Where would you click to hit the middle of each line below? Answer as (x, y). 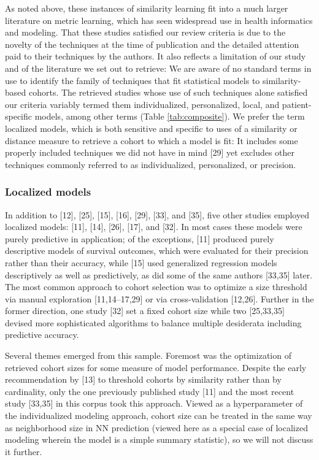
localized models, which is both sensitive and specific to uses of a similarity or (151, 128)
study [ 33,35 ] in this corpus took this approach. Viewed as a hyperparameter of (154, 403)
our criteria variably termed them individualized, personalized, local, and (142, 104)
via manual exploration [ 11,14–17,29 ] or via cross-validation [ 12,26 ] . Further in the (159, 298)
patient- (297, 104)
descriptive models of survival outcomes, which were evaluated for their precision (157, 251)
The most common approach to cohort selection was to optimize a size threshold (156, 287)
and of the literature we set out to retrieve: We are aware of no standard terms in (158, 68)
